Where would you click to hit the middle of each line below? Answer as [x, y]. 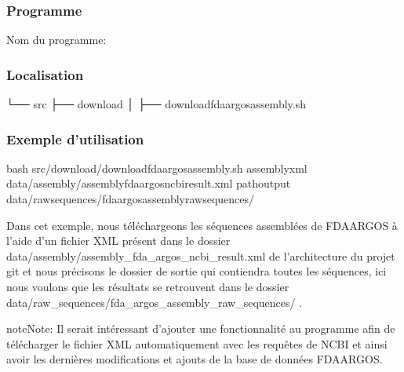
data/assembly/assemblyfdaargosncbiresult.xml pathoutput [149, 183]
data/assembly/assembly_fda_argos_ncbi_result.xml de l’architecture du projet [201, 255]
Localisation [45, 74]
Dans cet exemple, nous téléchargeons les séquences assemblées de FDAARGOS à [202, 225]
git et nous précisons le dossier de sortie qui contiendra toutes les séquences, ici [197, 271]
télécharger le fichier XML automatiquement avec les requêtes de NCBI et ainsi [197, 343]
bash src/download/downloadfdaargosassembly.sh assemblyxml [157, 168]
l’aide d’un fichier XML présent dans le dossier [118, 241]
